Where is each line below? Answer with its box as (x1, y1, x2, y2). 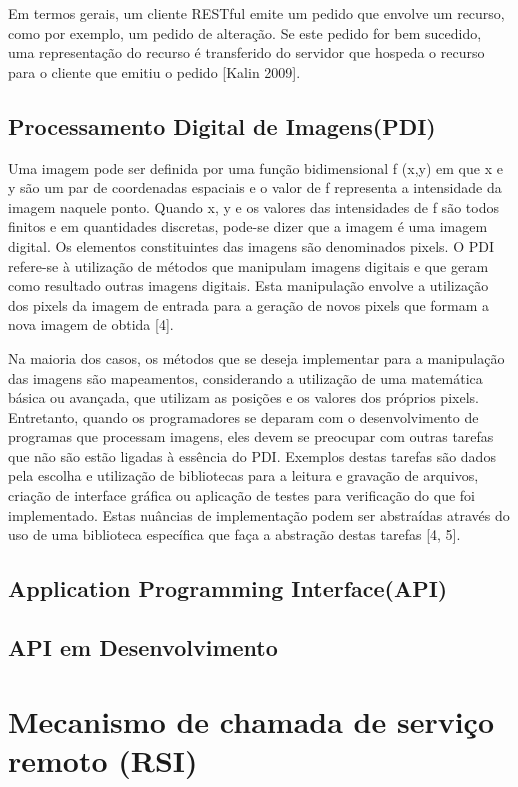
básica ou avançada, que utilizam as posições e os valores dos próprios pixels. (8, 387, 479, 408)
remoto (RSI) (8, 739, 198, 780)
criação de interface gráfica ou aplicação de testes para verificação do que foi (8, 485, 475, 506)
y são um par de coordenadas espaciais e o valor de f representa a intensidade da (8, 177, 502, 198)
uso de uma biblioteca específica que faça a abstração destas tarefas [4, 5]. (8, 524, 461, 545)
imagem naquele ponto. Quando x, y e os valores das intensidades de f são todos (8, 196, 499, 217)
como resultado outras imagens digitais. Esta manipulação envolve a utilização (8, 275, 489, 296)
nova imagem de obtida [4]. (8, 314, 174, 335)
